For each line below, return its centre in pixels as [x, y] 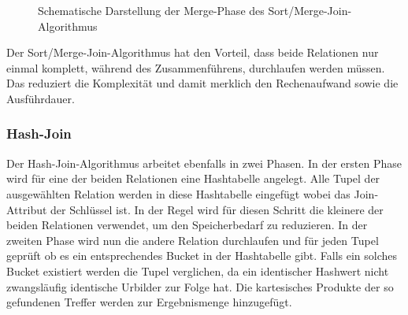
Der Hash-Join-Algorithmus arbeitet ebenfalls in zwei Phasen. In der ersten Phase [204, 163]
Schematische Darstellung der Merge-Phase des [151, 10]
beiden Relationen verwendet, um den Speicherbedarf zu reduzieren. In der [187, 225]
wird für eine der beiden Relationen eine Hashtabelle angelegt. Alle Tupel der [193, 178]
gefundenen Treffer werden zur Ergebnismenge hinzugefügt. [149, 302]
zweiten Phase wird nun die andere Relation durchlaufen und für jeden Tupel [193, 240]
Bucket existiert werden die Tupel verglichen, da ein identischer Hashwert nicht [198, 271]
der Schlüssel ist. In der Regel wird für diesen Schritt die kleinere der [217, 209]
